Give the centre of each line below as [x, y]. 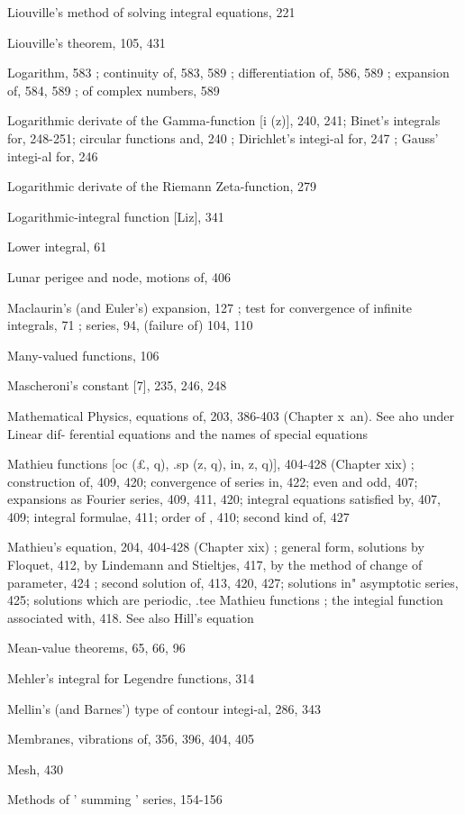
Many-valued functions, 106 [83, 355]
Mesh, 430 [35, 768]
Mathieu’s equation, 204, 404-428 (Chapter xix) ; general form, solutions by [216, 547]
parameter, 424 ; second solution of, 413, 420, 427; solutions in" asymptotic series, [233, 582]
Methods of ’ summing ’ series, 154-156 [115, 799]
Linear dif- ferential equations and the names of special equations [187, 433]
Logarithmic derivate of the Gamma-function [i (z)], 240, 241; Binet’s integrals [224, 120]
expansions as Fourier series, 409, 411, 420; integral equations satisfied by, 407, [224, 499]
